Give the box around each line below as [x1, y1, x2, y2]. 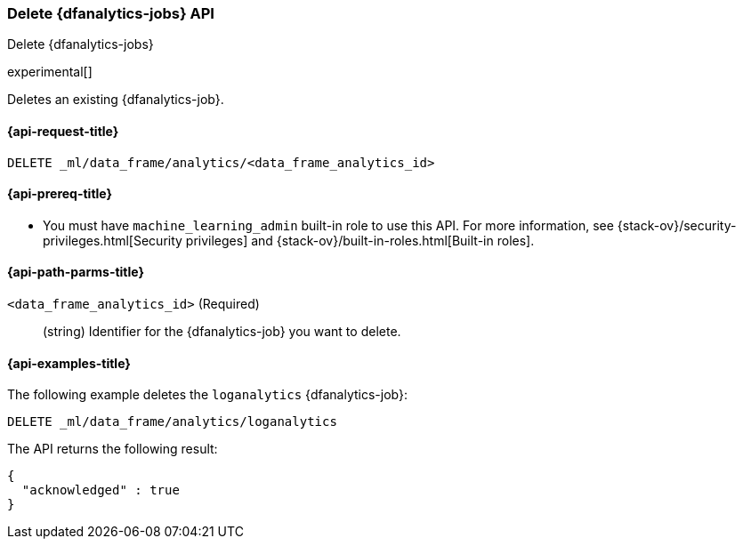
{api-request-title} [7, 123, 119, 139]
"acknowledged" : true [21, 483, 180, 498]
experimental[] [7, 64, 93, 80]
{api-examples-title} [7, 355, 131, 371]
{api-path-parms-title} [7, 264, 145, 280]
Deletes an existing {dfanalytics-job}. [7, 92, 224, 108]
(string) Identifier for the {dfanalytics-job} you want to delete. [43, 324, 401, 340]
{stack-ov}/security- [617, 217, 737, 233]
